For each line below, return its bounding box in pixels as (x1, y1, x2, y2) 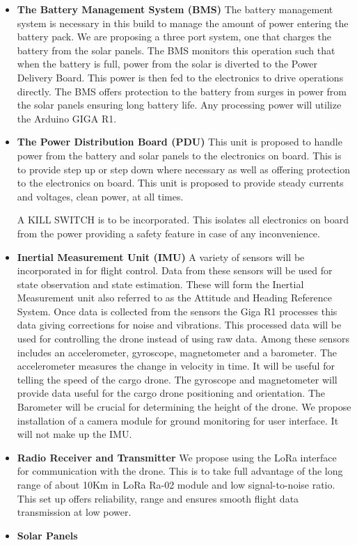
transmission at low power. (17, 505, 132, 519)
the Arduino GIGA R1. (17, 111, 117, 125)
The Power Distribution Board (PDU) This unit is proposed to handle (17, 134, 342, 149)
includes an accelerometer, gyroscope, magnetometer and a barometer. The (17, 345, 338, 359)
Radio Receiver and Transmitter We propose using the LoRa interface (17, 450, 337, 464)
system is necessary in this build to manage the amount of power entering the (17, 15, 349, 30)
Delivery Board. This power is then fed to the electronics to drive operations (17, 70, 344, 84)
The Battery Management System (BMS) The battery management (17, 2, 333, 16)
